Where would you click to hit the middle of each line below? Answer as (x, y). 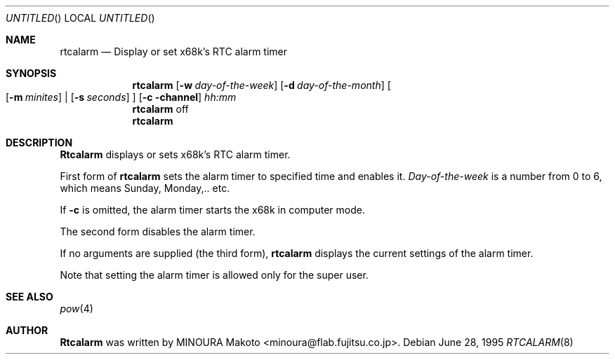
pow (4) (77, 309)
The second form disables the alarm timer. (158, 231)
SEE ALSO (29, 297)
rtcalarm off (160, 109)
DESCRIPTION (39, 143)
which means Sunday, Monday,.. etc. (145, 188)
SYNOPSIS (31, 73)
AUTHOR (27, 330)
